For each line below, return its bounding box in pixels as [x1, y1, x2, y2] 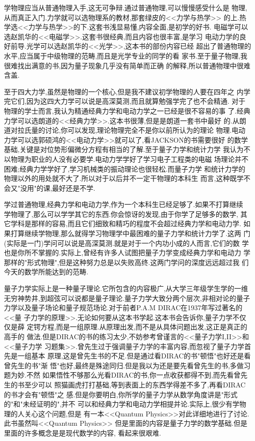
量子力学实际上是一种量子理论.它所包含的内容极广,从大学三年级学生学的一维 [4, 283, 248, 294]
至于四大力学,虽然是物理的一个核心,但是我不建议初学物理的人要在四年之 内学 [4, 86, 251, 96]
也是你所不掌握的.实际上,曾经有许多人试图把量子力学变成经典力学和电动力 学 [4, 247, 251, 258]
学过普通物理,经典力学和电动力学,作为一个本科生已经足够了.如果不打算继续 [4, 199, 243, 209]
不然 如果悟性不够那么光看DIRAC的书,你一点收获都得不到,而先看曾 [26, 370, 241, 380]
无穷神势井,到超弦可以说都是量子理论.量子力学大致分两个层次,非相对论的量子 [4, 293, 250, 303]
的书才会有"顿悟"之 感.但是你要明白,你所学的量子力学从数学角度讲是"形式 [4, 389, 238, 399]
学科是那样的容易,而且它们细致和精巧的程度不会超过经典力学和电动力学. [10, 218, 241, 229]
